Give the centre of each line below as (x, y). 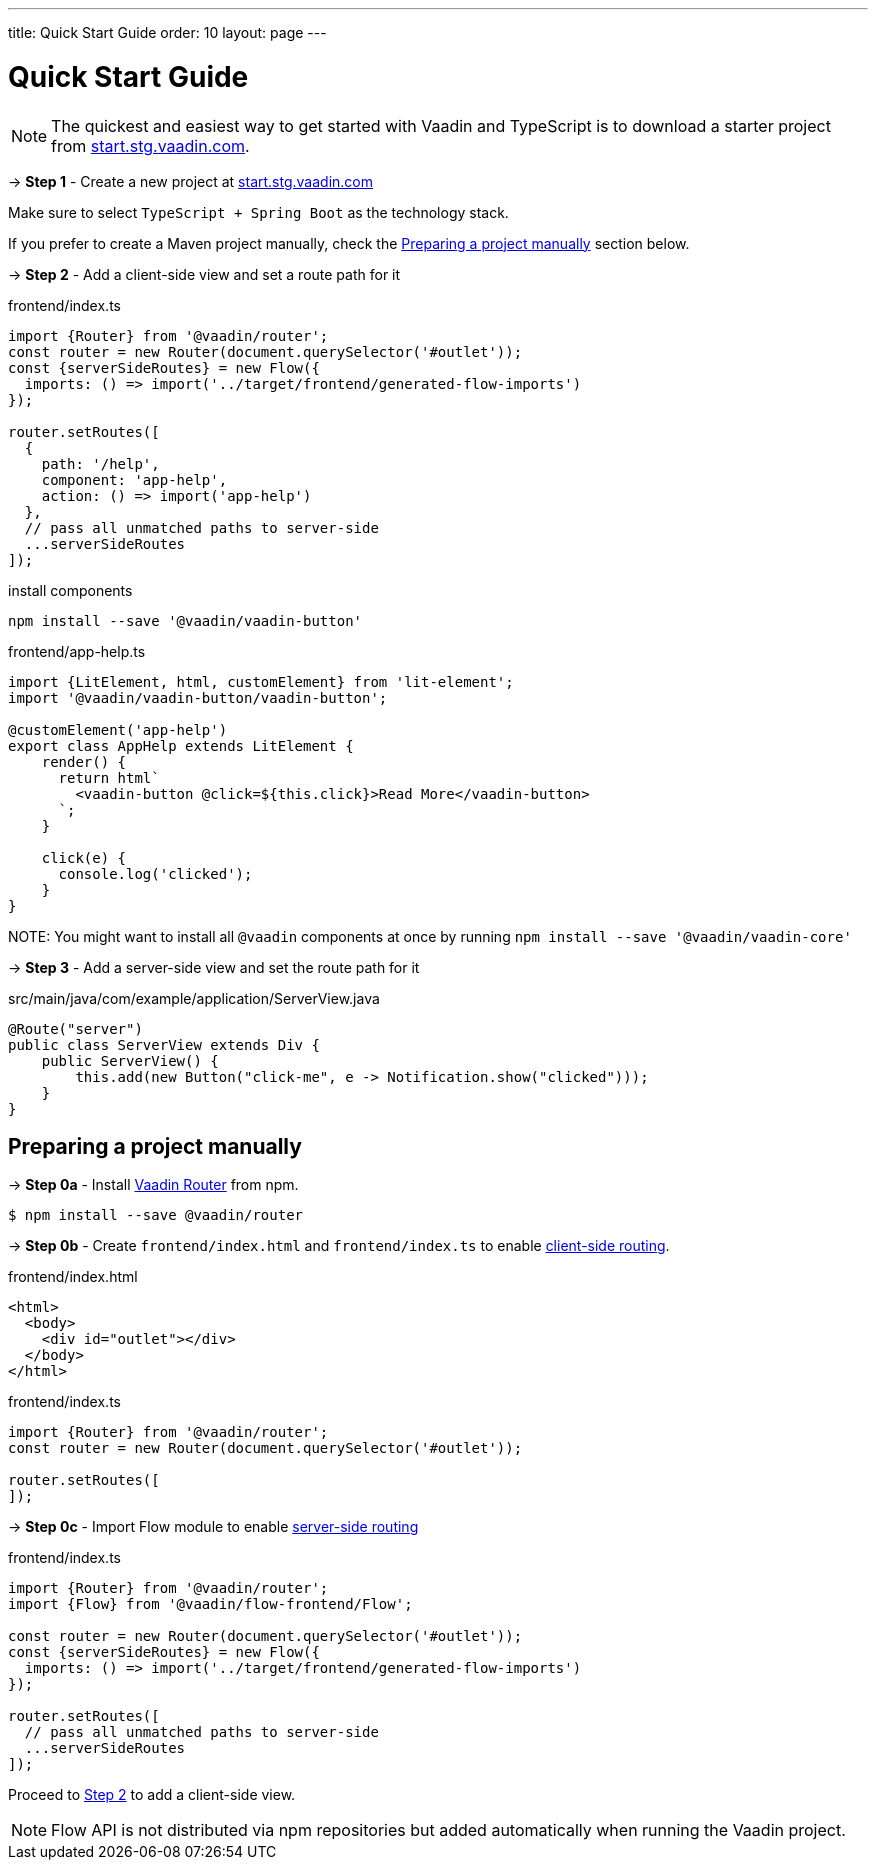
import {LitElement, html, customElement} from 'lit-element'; (261, 681)
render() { (84, 761)
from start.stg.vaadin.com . (150, 145)
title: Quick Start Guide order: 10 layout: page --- (167, 32)
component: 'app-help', (134, 479)
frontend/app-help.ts (77, 651)
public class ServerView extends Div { (164, 1044)
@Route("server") (75, 1028)
